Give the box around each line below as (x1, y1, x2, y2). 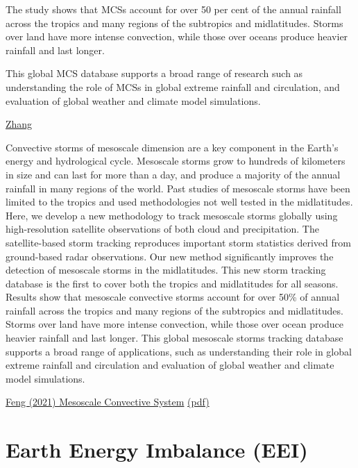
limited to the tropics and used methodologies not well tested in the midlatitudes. (6, 194, 353, 209)
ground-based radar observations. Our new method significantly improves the (6, 249, 334, 263)
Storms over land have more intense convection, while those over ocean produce (6, 317, 343, 331)
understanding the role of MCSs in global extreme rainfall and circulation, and (6, 79, 340, 94)
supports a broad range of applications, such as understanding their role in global (6, 344, 352, 358)
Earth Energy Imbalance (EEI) (6, 435, 308, 464)
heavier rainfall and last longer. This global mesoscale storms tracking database (6, 331, 343, 345)
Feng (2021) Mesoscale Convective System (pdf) (6, 394, 210, 409)
